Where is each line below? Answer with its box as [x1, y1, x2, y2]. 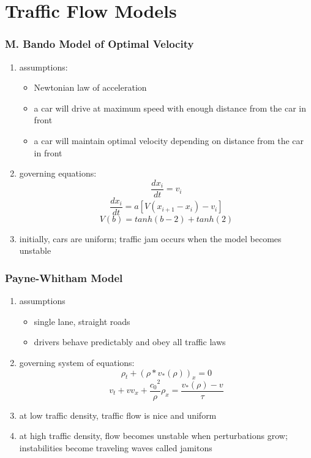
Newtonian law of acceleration [34, 81, 147, 94]
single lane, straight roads [34, 315, 130, 327]
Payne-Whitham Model [5, 270, 123, 285]
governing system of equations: [19, 356, 135, 369]
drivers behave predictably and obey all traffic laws [34, 335, 226, 348]
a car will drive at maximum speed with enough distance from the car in [34, 101, 306, 114]
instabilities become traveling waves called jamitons [19, 441, 212, 454]
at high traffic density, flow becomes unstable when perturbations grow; [19, 429, 288, 442]
